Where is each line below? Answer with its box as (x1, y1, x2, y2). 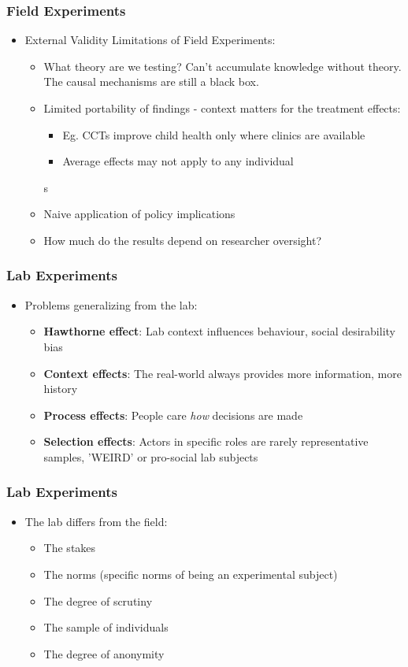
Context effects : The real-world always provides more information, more (43, 365, 402, 381)
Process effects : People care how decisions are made (43, 406, 303, 423)
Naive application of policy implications (43, 206, 236, 222)
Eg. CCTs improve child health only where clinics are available (62, 126, 365, 143)
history (43, 380, 78, 397)
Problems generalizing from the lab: (24, 296, 198, 313)
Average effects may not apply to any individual (62, 153, 294, 169)
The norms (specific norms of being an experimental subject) (43, 565, 338, 582)
